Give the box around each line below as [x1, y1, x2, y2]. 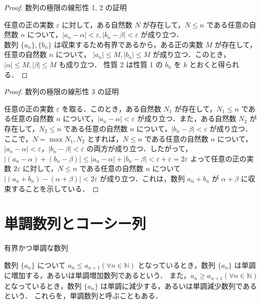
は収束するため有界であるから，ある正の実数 [54, 39, 203, 49]
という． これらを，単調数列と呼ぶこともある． [4, 290, 162, 301]
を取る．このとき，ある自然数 [61, 103, 161, 114]
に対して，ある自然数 [61, 19, 133, 30]
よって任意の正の [190, 153, 247, 163]
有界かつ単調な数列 [4, 242, 68, 253]
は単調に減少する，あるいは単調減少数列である [100, 280, 257, 291]
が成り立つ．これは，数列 [100, 173, 185, 183]
